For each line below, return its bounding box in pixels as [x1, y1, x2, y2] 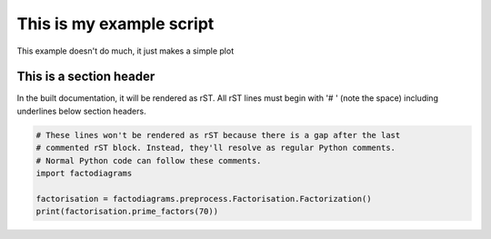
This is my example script [16, 14, 215, 34]
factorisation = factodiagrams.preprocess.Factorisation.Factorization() [35, 194, 372, 204]
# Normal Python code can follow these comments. [35, 155, 262, 165]
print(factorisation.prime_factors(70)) [35, 206, 218, 217]
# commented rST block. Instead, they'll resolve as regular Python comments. [35, 143, 396, 154]
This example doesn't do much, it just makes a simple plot [16, 45, 235, 56]
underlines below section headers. [16, 105, 146, 116]
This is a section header [16, 69, 155, 85]
